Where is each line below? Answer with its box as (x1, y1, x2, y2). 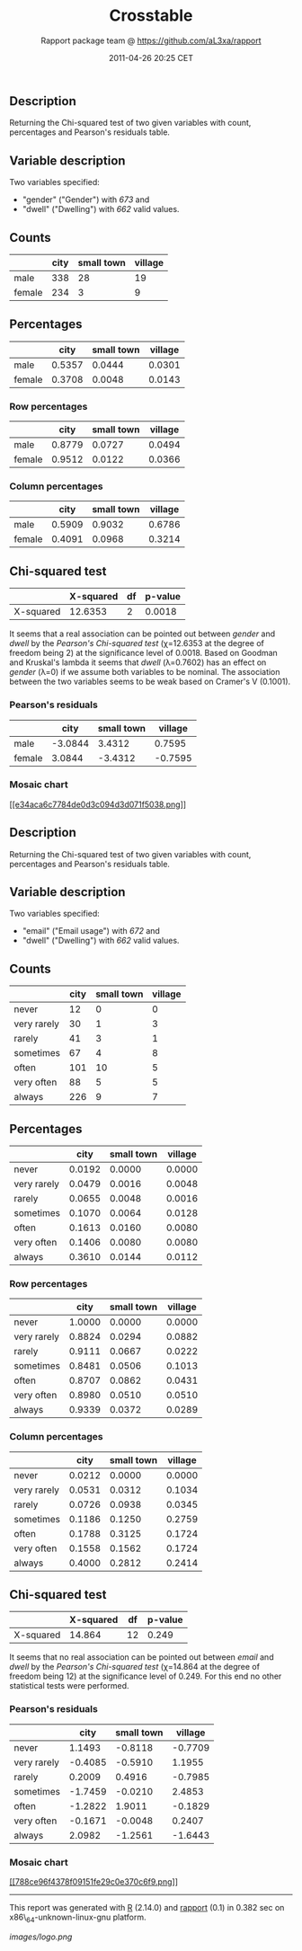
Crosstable (109, 5, 193, 26)
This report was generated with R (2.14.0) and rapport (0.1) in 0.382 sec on (9, 1902, 285, 1913)
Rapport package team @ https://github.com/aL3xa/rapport (40, 35, 262, 46)
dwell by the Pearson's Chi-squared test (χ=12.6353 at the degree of (9, 638, 265, 649)
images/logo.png (9, 1931, 73, 1942)
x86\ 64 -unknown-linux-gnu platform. (9, 1911, 147, 1924)
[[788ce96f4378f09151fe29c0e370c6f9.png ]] (9, 1876, 178, 1887)
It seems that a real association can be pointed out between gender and (9, 628, 276, 639)
